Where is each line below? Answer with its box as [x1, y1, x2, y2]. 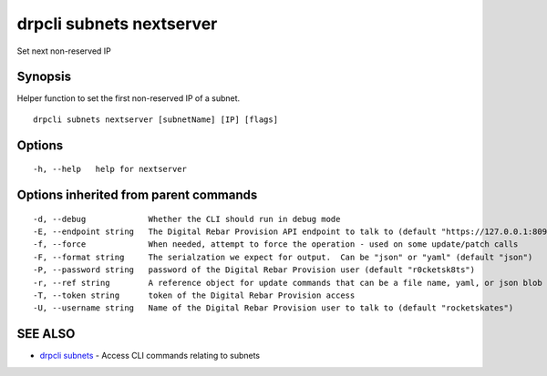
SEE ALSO [16, 326, 76, 341]
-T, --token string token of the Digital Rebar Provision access [33, 290, 356, 300]
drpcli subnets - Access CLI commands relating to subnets [39, 351, 260, 361]
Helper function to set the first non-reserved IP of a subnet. [16, 93, 241, 104]
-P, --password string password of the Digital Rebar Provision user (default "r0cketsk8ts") [33, 265, 476, 275]
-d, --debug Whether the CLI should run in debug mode [33, 214, 341, 224]
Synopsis [16, 69, 72, 85]
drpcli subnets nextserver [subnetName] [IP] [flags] [33, 114, 278, 125]
